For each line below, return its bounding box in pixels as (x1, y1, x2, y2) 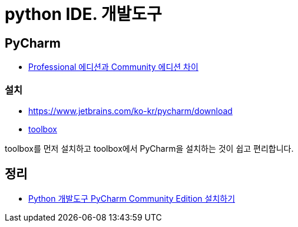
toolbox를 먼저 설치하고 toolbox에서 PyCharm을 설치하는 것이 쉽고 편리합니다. (5, 143, 294, 153)
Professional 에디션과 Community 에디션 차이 (28, 62, 198, 72)
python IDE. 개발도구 (5, 4, 162, 24)
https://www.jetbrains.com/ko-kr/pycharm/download (28, 105, 233, 116)
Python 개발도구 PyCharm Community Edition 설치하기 (28, 193, 236, 203)
